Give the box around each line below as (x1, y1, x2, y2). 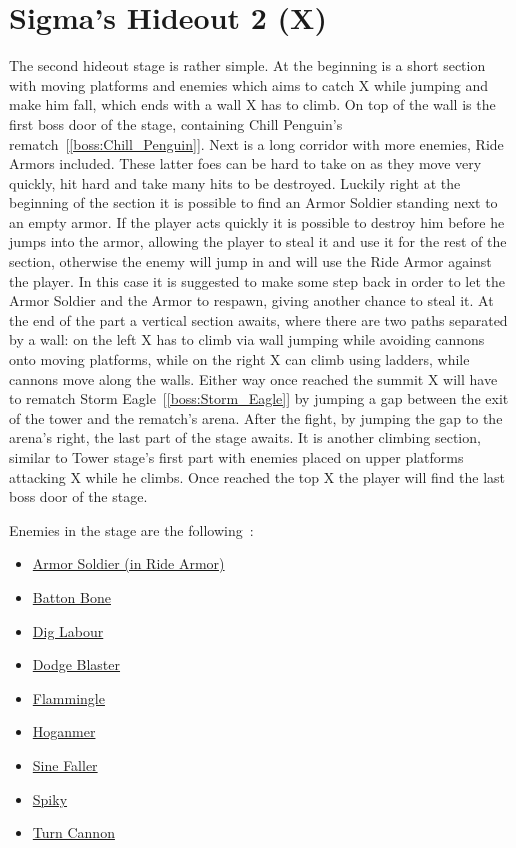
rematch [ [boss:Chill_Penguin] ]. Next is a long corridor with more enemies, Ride (9, 133, 504, 154)
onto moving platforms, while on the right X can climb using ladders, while (9, 349, 470, 370)
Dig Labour (32, 620, 104, 641)
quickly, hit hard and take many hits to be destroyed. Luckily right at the (9, 172, 461, 193)
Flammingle (32, 687, 105, 708)
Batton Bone (32, 586, 111, 607)
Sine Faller (32, 754, 98, 775)
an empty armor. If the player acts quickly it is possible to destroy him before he (9, 211, 505, 232)
